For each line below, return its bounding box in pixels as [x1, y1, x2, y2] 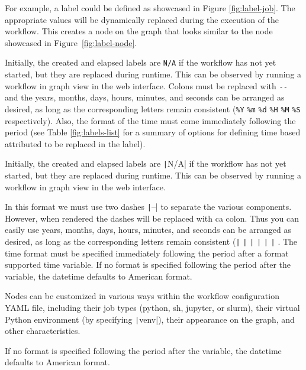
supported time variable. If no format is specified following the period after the [5, 258, 291, 271]
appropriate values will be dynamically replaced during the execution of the [5, 13, 279, 25]
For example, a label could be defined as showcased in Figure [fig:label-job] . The [5, 2, 295, 14]
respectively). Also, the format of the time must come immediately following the [5, 114, 296, 126]
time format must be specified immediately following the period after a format [5, 246, 289, 259]
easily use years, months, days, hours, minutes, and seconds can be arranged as [5, 223, 291, 236]
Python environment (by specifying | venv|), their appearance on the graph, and [5, 313, 295, 325]
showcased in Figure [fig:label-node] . [5, 36, 137, 48]
